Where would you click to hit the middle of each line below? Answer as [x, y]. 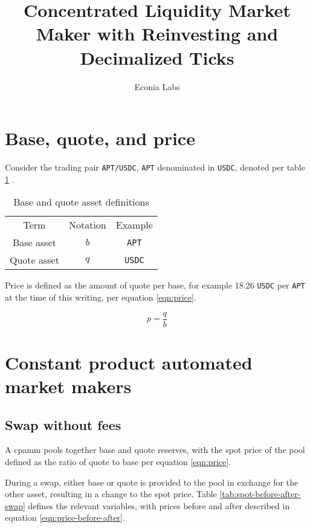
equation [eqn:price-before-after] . [65, 517]
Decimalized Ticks [157, 57]
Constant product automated [129, 362]
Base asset [34, 243]
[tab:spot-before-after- [260, 494]
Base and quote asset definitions [81, 202]
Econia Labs [157, 86]
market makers [68, 386]
